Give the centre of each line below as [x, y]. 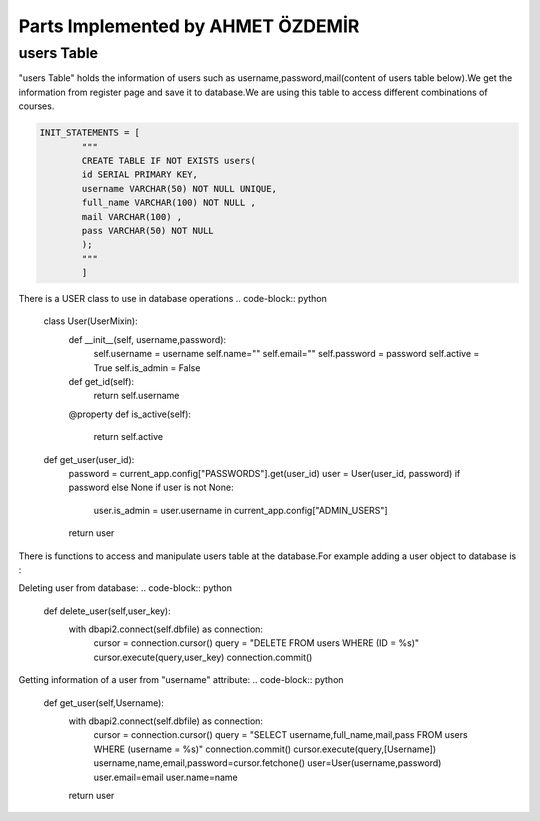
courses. [36, 106]
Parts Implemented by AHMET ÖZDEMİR [189, 26]
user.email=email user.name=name [166, 777]
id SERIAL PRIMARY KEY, [140, 174]
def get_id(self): [101, 381]
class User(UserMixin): [91, 321]
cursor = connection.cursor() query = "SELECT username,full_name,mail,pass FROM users [281, 735]
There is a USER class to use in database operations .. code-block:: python [172, 299]
